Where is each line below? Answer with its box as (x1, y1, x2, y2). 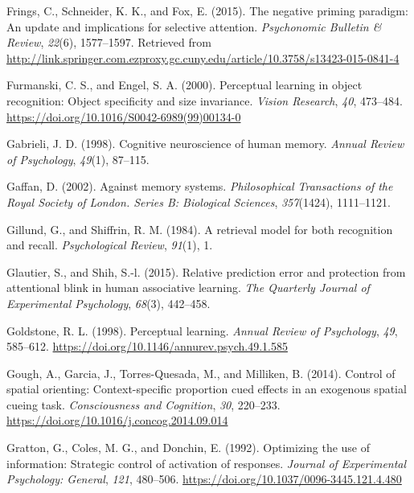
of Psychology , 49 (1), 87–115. (6, 150, 150, 167)
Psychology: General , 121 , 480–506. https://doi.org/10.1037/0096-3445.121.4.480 (6, 470, 402, 487)
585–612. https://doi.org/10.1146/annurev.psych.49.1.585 (6, 338, 288, 355)
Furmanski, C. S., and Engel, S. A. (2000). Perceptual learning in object (6, 76, 363, 93)
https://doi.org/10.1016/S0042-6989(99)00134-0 (6, 108, 241, 125)
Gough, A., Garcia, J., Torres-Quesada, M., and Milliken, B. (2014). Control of (6, 364, 396, 381)
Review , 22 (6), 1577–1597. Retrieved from (6, 34, 211, 51)
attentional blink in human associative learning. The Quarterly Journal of (6, 279, 370, 296)
